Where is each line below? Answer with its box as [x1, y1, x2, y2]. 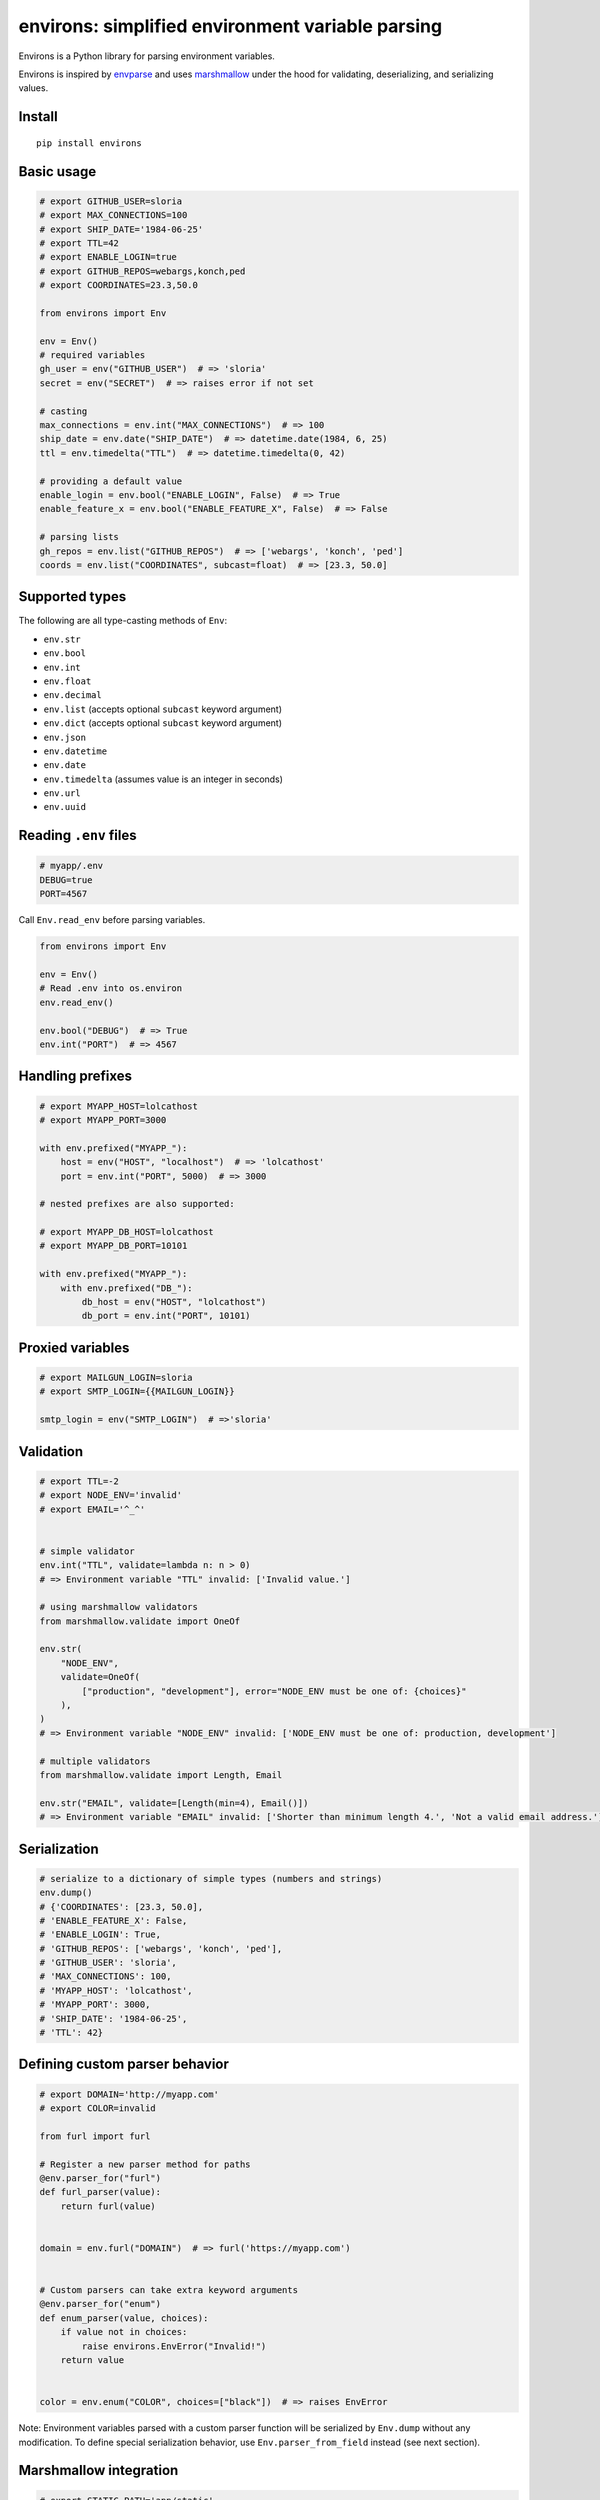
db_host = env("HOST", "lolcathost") [81, 1296, 267, 1308]
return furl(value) [60, 2200, 157, 2212]
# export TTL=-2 [39, 1475, 120, 1487]
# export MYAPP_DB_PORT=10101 [39, 1240, 188, 1252]
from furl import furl [39, 2130, 151, 2142]
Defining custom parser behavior [18, 2056, 230, 2073]
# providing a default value [39, 475, 183, 487]
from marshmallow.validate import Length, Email [39, 1769, 283, 1780]
